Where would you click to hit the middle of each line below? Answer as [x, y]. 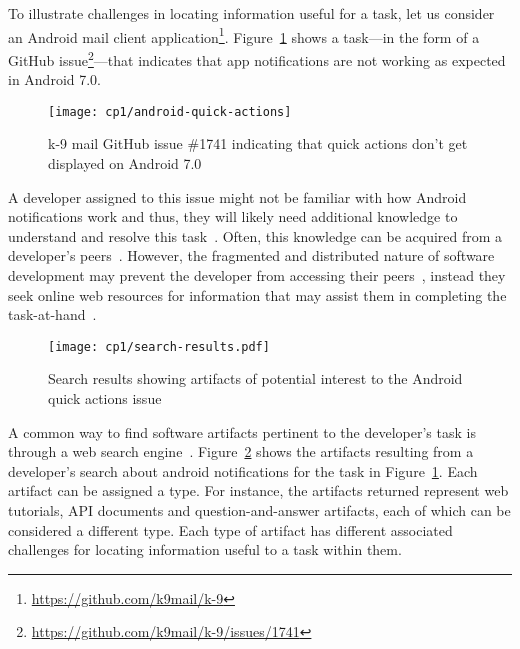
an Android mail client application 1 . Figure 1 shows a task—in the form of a [244, 35]
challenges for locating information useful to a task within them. [205, 549]
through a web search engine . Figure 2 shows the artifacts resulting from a [241, 451]
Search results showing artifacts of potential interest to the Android [255, 378]
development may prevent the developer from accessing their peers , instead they [257, 274]
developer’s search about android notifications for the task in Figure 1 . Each [243, 470]
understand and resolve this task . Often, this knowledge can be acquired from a [255, 235]
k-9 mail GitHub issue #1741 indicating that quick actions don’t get [258, 143]
